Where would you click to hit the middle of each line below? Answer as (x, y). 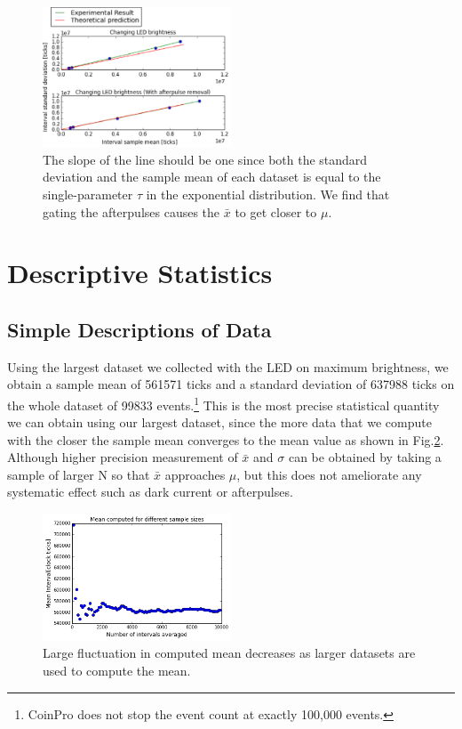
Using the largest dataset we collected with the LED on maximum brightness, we (228, 366)
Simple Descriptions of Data (139, 329)
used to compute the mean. (117, 670)
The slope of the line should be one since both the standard (205, 159)
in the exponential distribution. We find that (268, 194)
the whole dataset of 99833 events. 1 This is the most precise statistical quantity (223, 403)
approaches (195, 474)
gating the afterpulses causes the (131, 211)
